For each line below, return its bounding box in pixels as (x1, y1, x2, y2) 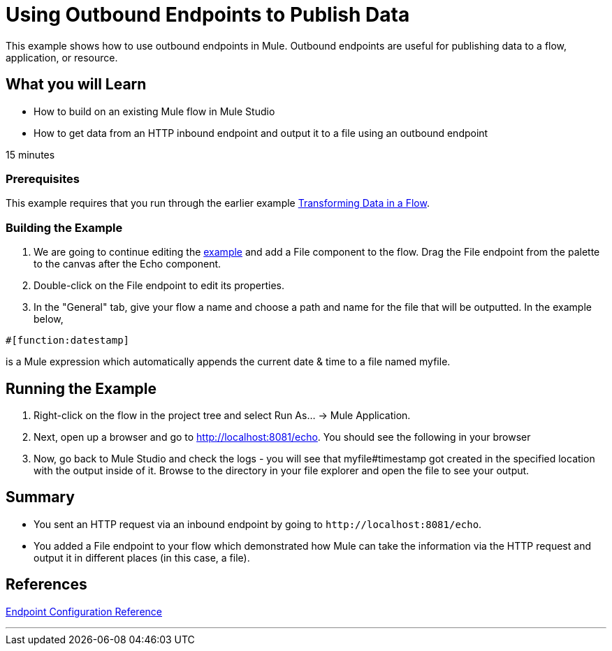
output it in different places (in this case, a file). (34, 551, 250, 564)
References (6, 576, 87, 594)
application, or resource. (6, 51, 118, 64)
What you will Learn (6, 75, 147, 94)
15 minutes (6, 148, 55, 161)
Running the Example (6, 379, 157, 397)
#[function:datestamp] (6, 335, 130, 346)
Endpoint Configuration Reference (6, 605, 162, 617)
